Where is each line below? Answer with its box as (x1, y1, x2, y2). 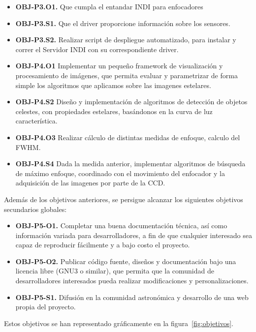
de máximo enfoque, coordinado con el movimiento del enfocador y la (15, 168, 225, 178)
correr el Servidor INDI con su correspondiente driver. (15, 44, 179, 54)
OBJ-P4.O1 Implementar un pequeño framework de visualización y (15, 60, 223, 71)
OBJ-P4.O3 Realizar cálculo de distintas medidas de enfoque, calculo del (15, 132, 240, 142)
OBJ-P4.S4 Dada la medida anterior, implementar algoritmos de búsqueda (15, 158, 246, 169)
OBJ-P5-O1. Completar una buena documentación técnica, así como (15, 220, 227, 231)
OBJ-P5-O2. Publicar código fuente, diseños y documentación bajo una (15, 256, 236, 266)
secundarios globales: (4, 204, 67, 214)
